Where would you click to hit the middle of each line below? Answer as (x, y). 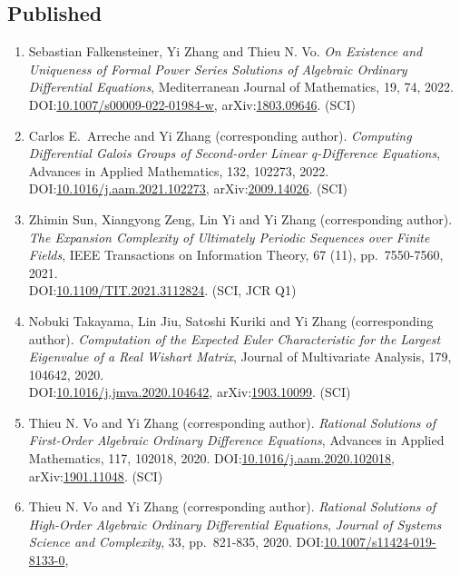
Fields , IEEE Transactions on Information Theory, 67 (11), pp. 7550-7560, (236, 255)
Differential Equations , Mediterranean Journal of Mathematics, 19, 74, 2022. (241, 87)
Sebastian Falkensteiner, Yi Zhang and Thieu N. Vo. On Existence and (225, 51)
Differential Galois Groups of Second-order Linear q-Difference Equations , (235, 153)
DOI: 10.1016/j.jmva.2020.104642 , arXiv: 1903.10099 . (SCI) (190, 392)
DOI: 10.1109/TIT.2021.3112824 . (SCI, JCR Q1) (162, 290)
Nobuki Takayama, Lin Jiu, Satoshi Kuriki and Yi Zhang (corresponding (231, 320)
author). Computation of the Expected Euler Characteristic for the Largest (235, 338)
